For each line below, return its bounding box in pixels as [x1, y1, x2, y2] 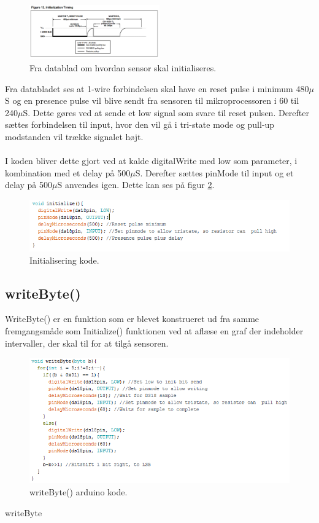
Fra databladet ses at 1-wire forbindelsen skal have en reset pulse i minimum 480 [5, 82, 309, 95]
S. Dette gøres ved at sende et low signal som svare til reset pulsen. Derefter [23, 106, 309, 119]
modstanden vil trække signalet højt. [5, 130, 144, 143]
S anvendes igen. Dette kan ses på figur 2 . [57, 178, 215, 191]
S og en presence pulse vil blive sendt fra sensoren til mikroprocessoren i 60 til [5, 94, 299, 107]
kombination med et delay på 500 [5, 166, 131, 179]
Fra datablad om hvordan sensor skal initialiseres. [29, 61, 217, 74]
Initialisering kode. [29, 253, 99, 266]
